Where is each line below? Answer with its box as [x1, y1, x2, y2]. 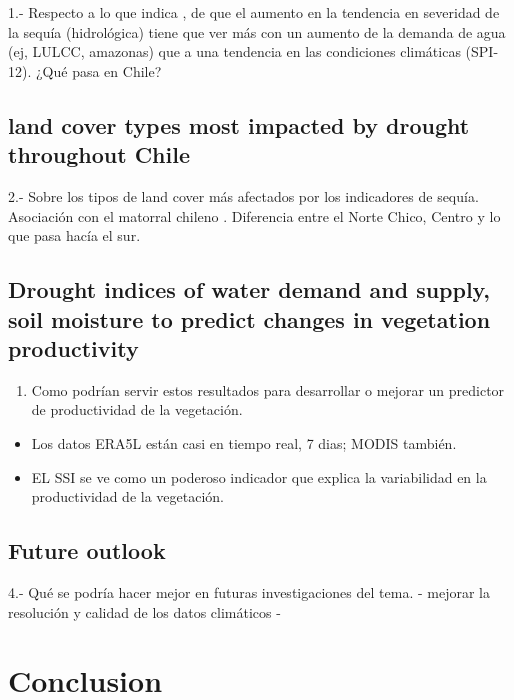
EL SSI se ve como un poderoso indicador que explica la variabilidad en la [31, 466, 487, 487]
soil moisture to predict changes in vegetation [8, 303, 491, 334]
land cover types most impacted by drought [8, 109, 470, 140]
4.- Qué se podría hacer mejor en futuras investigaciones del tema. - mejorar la [8, 581, 490, 602]
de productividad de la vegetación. [31, 399, 243, 420]
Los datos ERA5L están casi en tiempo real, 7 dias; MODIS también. [31, 432, 457, 453]
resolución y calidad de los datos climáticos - [8, 601, 281, 622]
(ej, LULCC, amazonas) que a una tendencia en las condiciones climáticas [8, 41, 461, 62]
